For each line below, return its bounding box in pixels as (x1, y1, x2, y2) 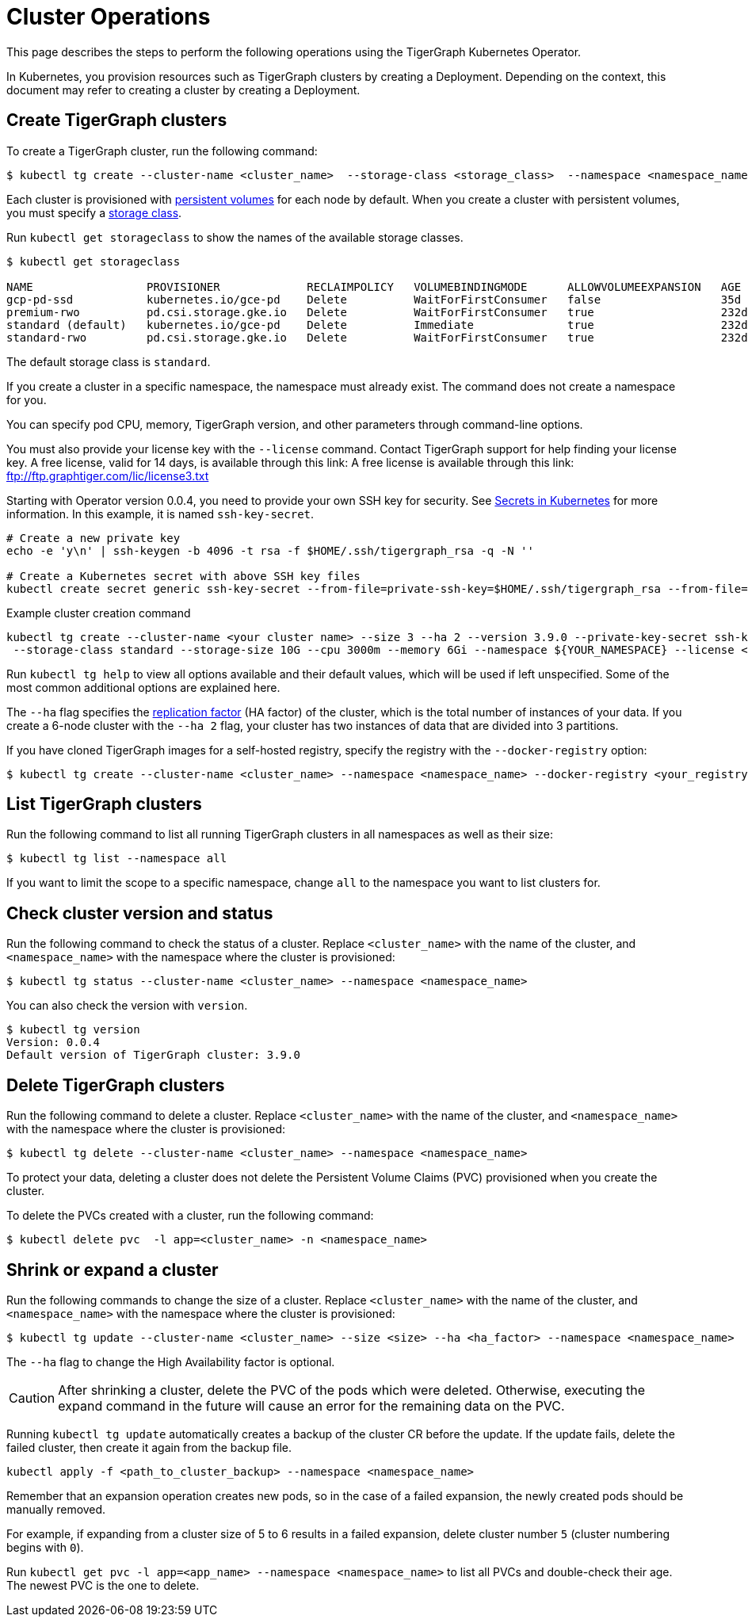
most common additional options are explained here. (6, 680, 280, 694)
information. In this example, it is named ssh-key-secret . (6, 506, 315, 521)
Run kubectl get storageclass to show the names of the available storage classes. (6, 230, 464, 244)
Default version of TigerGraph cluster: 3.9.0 (6, 1048, 300, 1062)
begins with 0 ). (6, 1540, 84, 1554)
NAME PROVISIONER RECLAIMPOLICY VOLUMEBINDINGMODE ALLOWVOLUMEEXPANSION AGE (6, 280, 742, 293)
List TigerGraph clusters (6, 794, 202, 815)
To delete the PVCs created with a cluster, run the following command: (6, 1209, 374, 1223)
